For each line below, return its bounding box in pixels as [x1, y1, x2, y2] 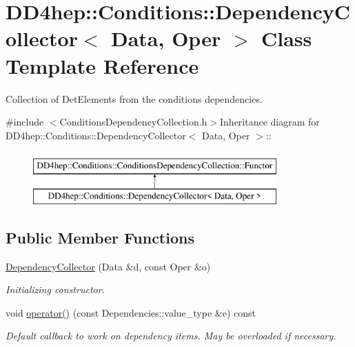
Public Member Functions [6, 226, 194, 248]
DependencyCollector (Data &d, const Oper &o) [6, 259, 211, 273]
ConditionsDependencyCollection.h [59, 115, 207, 129]
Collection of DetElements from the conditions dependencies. [6, 91, 263, 106]
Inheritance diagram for [220, 115, 320, 129]
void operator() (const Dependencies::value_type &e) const [6, 305, 256, 319]
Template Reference [6, 51, 199, 79]
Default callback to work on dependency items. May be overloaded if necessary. [6, 328, 336, 343]
